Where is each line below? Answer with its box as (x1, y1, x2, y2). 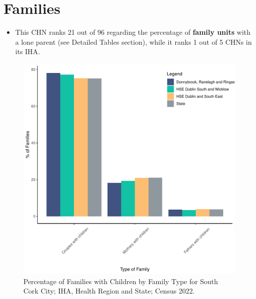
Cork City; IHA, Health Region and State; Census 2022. (23, 286, 195, 296)
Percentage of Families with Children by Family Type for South (23, 276, 218, 286)
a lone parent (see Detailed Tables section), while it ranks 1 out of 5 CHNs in (15, 36, 252, 47)
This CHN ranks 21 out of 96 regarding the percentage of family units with (15, 27, 251, 37)
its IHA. (15, 46, 40, 57)
